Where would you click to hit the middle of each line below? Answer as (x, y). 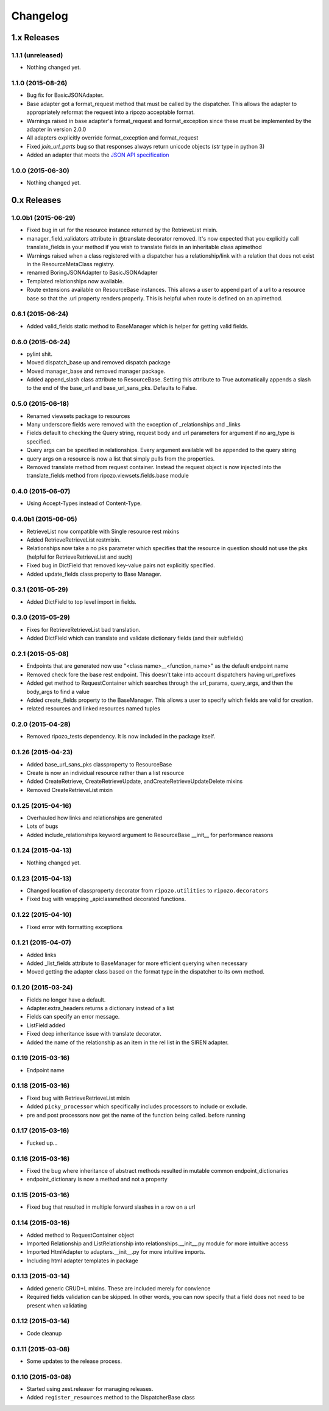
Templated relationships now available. (75, 281)
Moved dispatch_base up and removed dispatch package (98, 362)
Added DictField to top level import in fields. (82, 602)
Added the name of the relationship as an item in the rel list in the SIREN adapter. (128, 1042)
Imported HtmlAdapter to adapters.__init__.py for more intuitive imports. (116, 1252)
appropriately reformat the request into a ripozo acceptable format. (111, 112)
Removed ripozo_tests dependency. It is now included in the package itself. (121, 737)
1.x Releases (35, 37)
